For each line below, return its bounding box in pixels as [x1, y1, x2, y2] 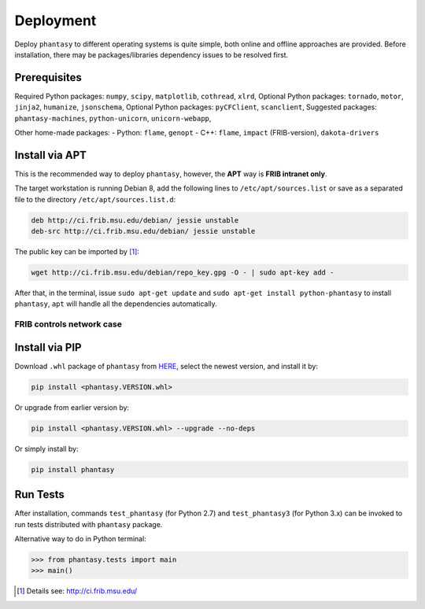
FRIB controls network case [14, 319, 122, 330]
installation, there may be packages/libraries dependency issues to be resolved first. [14, 50, 289, 59]
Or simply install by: [14, 444, 79, 453]
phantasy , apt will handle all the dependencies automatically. [14, 299, 218, 308]
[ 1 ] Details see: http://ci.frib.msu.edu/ [17, 586, 138, 596]
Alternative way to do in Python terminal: [14, 534, 147, 544]
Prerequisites [14, 71, 82, 84]
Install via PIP [14, 341, 82, 354]
